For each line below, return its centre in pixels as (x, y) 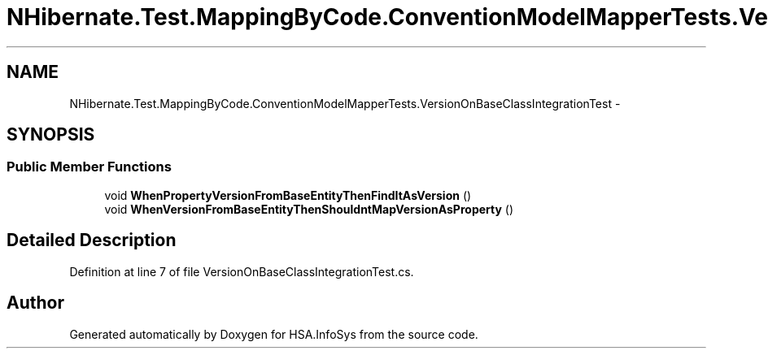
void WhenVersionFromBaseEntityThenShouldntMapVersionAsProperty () (309, 209)
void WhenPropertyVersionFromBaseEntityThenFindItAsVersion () (288, 195)
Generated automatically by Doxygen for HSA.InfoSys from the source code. (274, 334)
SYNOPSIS (51, 135)
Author (35, 303)
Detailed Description (92, 240)
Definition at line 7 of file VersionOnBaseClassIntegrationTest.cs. (242, 271)
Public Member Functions (89, 167)
